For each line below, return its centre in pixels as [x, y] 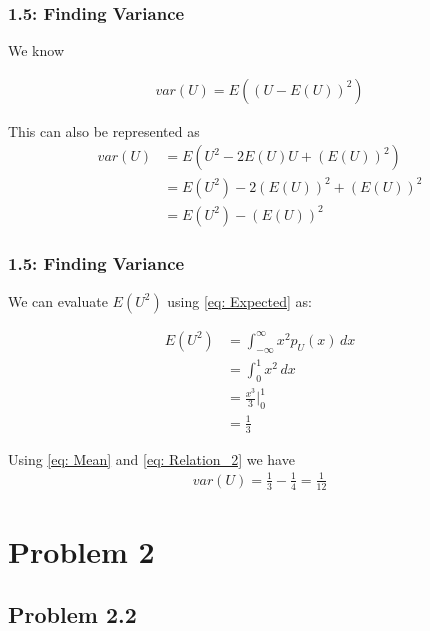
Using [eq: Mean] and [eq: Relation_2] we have [151, 458]
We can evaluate [58, 300]
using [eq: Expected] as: [239, 300]
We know [36, 50]
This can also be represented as [104, 130]
